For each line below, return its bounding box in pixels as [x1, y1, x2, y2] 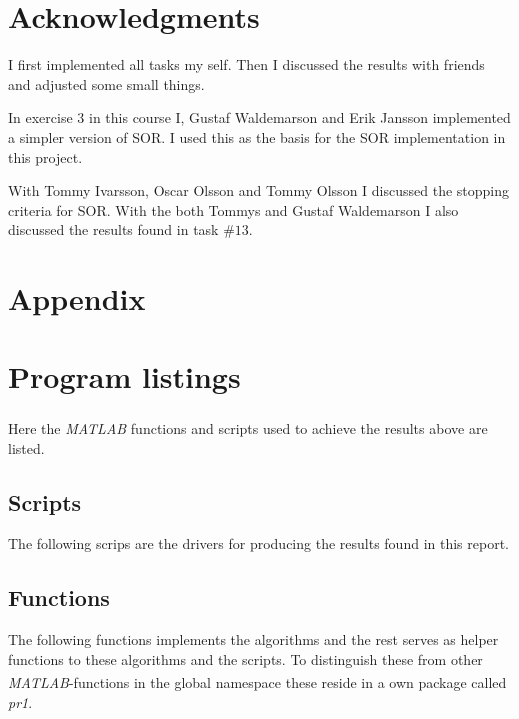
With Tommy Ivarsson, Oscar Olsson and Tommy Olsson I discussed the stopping [8, 180, 510, 201]
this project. [8, 146, 83, 167]
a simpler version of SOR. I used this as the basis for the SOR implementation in [8, 126, 506, 147]
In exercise [8, 107, 73, 128]
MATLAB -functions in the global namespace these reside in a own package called [8, 672, 507, 693]
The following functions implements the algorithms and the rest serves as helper [8, 629, 499, 650]
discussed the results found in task [8, 219, 219, 240]
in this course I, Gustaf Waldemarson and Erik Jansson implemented [88, 107, 511, 128]
